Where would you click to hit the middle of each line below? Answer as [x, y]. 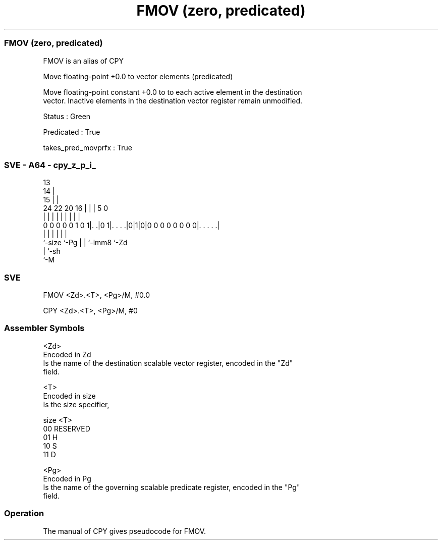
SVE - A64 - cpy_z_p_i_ [50, 165]
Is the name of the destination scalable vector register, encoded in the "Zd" [168, 363]
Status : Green [67, 116]
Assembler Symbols [44, 328]
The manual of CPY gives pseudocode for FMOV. [125, 531]
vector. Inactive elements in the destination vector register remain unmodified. [173, 100]
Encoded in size [69, 396]
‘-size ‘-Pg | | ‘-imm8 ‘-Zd [85, 243]
